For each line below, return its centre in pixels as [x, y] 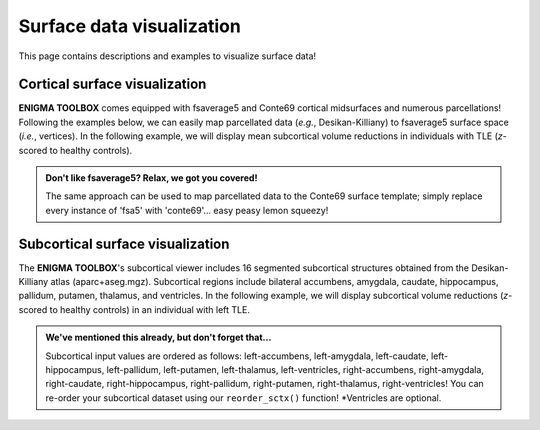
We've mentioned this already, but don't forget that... [158, 337]
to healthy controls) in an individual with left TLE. [149, 309]
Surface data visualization [130, 26]
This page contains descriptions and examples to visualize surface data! [167, 56]
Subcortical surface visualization [124, 243]
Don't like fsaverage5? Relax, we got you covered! [151, 178]
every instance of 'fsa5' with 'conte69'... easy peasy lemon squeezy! [187, 210]
